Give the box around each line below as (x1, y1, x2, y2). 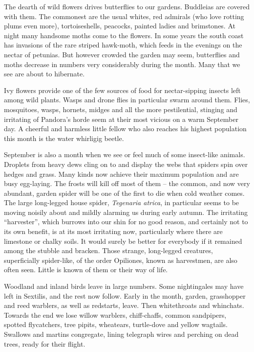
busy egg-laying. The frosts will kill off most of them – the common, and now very (4, 178, 250, 188)
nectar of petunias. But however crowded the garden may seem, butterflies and (4, 49, 240, 59)
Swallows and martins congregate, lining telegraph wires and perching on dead (4, 329, 239, 339)
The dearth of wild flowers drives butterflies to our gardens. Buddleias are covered (4, 1, 250, 11)
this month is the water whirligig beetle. (4, 133, 124, 143)
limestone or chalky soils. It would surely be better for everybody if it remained (4, 235, 242, 246)
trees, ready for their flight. (4, 338, 85, 349)
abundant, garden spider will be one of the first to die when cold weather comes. (4, 188, 245, 198)
